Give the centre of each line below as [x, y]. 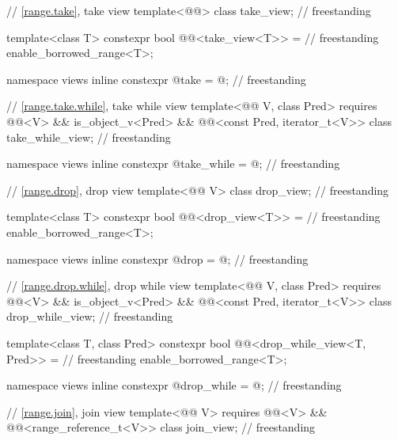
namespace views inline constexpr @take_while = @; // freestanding [173, 163]
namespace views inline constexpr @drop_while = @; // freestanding [174, 385]
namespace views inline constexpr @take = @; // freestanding [156, 79]
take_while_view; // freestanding [89, 137]
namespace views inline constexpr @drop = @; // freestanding [157, 259]
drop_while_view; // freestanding [90, 316]
